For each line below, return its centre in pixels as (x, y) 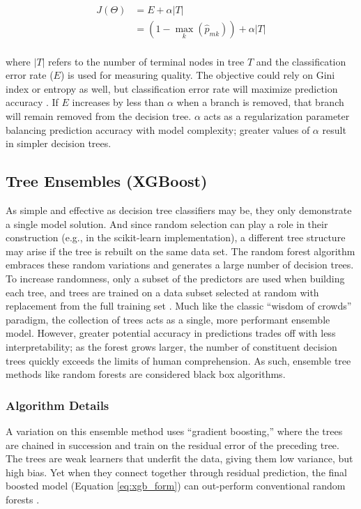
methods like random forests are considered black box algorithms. (146, 374)
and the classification (301, 61)
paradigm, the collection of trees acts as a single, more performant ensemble (168, 319)
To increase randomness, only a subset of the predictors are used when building (175, 278)
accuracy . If (32, 102)
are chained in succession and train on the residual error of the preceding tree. (172, 445)
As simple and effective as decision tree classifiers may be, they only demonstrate (179, 210)
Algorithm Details (57, 405)
